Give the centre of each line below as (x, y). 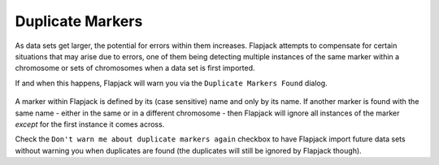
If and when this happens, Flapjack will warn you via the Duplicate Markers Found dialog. (172, 83)
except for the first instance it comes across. (90, 124)
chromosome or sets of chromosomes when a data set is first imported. (135, 68)
